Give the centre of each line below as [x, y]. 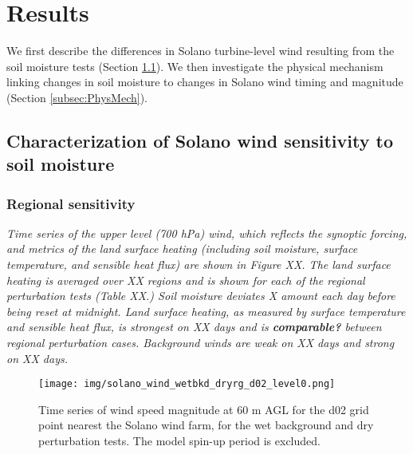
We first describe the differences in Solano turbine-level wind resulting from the [201, 51]
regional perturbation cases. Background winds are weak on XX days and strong [201, 343]
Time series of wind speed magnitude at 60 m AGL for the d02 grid [204, 409]
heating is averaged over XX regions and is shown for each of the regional [186, 280]
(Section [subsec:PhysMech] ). [77, 97]
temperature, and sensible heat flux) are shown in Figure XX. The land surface [199, 265]
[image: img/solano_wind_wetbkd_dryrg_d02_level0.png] [187, 384]
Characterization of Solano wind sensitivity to [200, 140]
